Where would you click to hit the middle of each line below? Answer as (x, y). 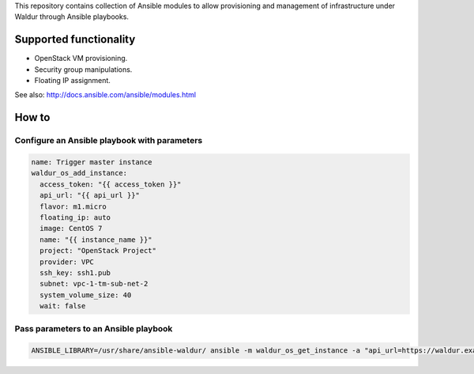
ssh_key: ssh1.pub (75, 272)
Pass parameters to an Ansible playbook (94, 329)
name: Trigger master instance (92, 162)
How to (32, 117)
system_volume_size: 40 (86, 295)
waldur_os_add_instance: (79, 173)
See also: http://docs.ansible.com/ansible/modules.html (105, 95)
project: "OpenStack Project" (98, 251)
